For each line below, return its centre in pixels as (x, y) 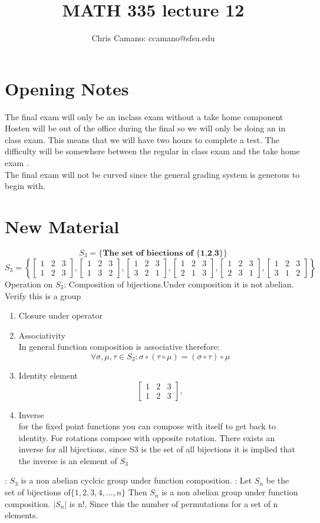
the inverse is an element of (68, 460)
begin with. (25, 186)
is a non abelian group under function (230, 492)
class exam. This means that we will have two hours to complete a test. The (142, 139)
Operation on (29, 284)
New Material (62, 226)
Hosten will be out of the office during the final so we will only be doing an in (145, 128)
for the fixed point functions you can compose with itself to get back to (147, 426)
